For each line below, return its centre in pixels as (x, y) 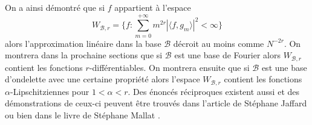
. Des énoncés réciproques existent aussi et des (214, 91)
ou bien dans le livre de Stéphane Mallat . (83, 115)
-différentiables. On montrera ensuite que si (169, 67)
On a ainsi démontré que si (55, 7)
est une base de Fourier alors (227, 55)
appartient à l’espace (153, 7)
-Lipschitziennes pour (50, 91)
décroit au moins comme (219, 43)
